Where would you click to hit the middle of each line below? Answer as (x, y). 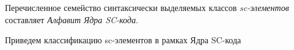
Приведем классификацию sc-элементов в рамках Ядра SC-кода (123, 40)
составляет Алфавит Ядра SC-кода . (72, 19)
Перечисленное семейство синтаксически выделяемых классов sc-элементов (147, 7)
